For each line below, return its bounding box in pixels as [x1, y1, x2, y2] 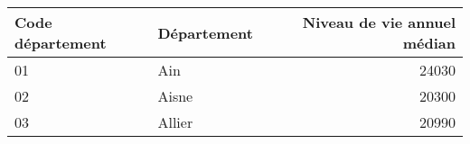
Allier [157, 112, 193, 132]
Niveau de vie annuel [302, 12, 456, 32]
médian [402, 32, 456, 53]
